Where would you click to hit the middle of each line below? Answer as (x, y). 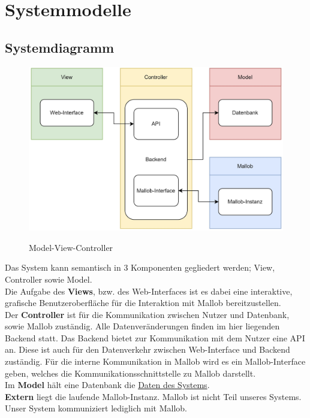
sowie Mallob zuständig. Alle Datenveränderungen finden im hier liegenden (142, 326)
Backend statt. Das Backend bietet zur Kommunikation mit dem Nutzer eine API (155, 337)
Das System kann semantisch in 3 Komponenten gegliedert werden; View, (140, 267)
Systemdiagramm (60, 47)
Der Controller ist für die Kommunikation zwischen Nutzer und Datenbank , (147, 314)
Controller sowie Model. (49, 279)
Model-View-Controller (71, 247)
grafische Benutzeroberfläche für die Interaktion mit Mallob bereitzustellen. (143, 303)
